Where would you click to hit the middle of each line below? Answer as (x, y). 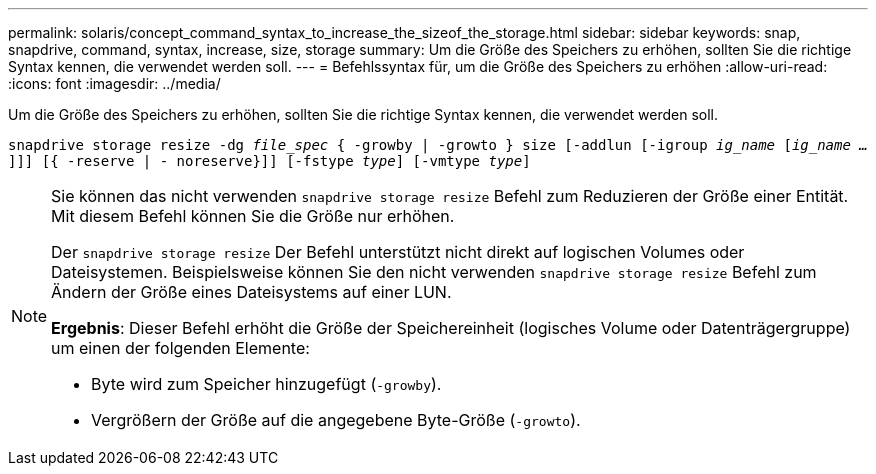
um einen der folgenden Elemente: (180, 348)
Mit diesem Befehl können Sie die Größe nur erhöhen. (253, 216)
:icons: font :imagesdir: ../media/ (114, 83)
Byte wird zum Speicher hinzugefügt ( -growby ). (266, 384)
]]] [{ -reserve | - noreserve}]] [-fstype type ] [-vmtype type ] (269, 161)
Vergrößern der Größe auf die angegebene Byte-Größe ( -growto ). (336, 420)
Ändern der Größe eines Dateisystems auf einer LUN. (251, 292)
